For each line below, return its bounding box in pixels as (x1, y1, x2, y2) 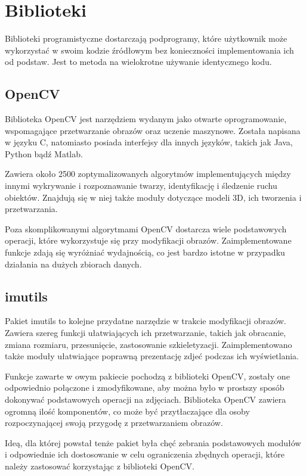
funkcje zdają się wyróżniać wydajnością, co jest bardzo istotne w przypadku (5, 246, 285, 259)
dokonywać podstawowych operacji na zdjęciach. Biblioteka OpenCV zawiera (5, 393, 286, 405)
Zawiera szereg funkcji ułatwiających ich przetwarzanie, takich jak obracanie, (5, 326, 286, 339)
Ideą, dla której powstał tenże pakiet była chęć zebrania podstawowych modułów (5, 436, 301, 449)
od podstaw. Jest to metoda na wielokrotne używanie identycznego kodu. (5, 55, 272, 68)
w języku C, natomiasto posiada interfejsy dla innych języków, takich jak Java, (5, 136, 293, 148)
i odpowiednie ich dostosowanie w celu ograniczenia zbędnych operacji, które (5, 448, 285, 461)
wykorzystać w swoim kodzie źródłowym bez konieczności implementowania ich (5, 43, 294, 56)
